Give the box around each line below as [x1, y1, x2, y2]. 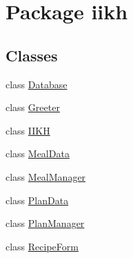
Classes [6, 44, 58, 66]
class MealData [6, 146, 70, 161]
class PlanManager [6, 216, 85, 230]
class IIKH [6, 123, 50, 137]
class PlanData [6, 192, 69, 207]
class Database [6, 77, 68, 91]
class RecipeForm [6, 239, 79, 253]
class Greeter [6, 100, 60, 115]
